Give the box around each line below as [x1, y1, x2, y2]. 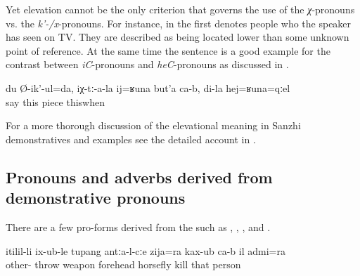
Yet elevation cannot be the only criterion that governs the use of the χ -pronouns [6, 2, 355, 16]
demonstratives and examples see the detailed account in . [6, 131, 256, 146]
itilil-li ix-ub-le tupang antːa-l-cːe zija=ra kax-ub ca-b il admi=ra [6, 243, 285, 258]
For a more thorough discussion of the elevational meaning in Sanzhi [6, 118, 301, 133]
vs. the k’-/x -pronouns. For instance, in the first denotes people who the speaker [6, 15, 352, 30]
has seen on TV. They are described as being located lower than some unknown [6, 29, 349, 44]
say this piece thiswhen [6, 94, 105, 109]
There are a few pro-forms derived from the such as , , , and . [6, 219, 271, 234]
